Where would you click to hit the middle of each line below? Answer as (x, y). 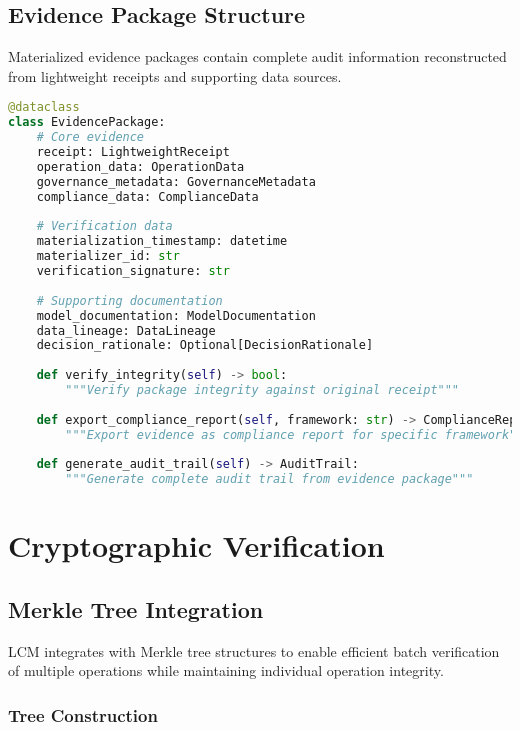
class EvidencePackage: (87, 122)
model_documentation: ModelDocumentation (176, 315)
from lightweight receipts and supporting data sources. (175, 75)
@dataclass (44, 107)
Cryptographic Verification (196, 545)
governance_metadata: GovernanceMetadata (176, 181)
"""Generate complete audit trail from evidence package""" (269, 479)
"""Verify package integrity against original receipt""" (262, 390)
